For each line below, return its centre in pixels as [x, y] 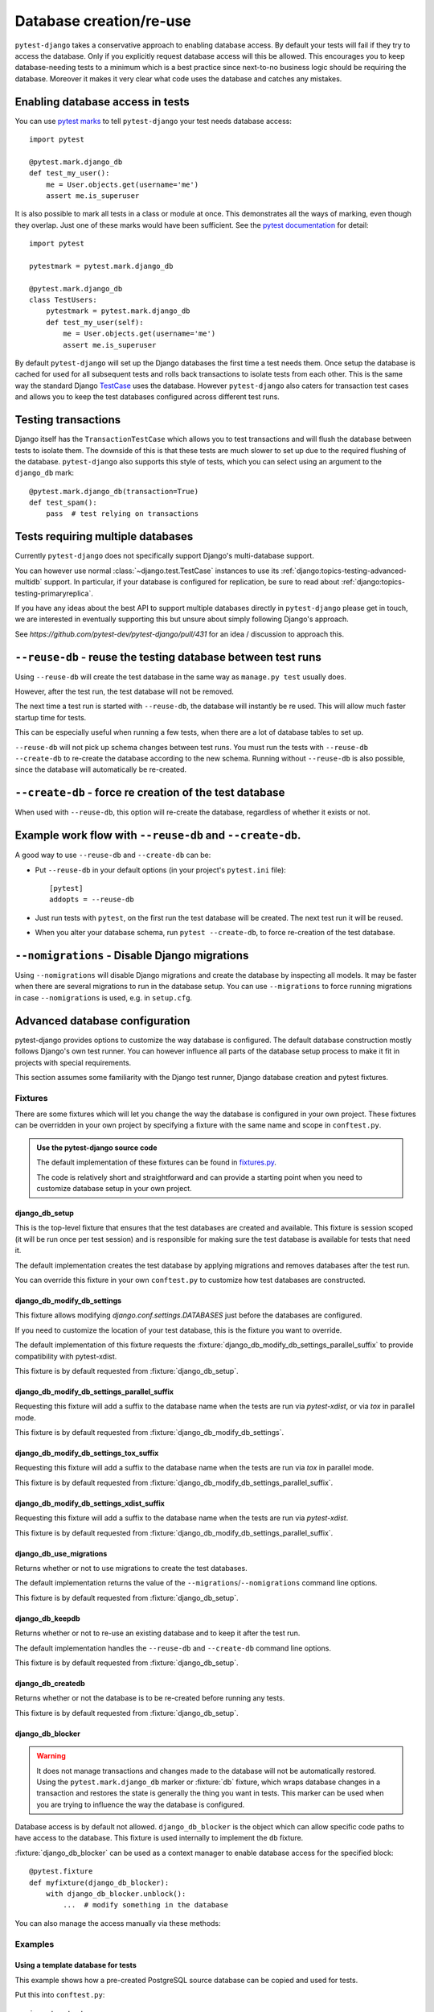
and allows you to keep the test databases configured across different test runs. [147, 397]
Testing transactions [68, 420]
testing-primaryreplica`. [54, 593]
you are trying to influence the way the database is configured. [141, 1804]
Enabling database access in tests [102, 102]
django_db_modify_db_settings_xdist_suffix [90, 1503]
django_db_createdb [50, 1683]
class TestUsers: [63, 300]
